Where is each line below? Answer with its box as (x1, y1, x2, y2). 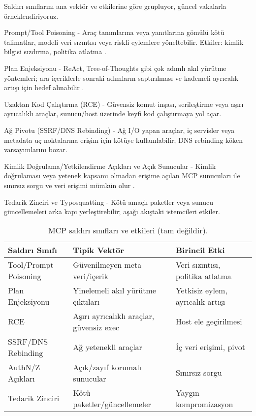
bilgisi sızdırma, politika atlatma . (4, 46, 106, 57)
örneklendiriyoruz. (4, 10, 59, 21)
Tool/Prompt (8, 258, 54, 270)
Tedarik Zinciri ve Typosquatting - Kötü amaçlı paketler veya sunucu (4, 196, 213, 207)
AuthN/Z (8, 361, 40, 373)
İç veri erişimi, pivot (175, 341, 245, 353)
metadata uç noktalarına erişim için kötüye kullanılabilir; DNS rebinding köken (4, 134, 243, 145)
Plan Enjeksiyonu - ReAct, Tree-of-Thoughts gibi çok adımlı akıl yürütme (4, 63, 226, 73)
